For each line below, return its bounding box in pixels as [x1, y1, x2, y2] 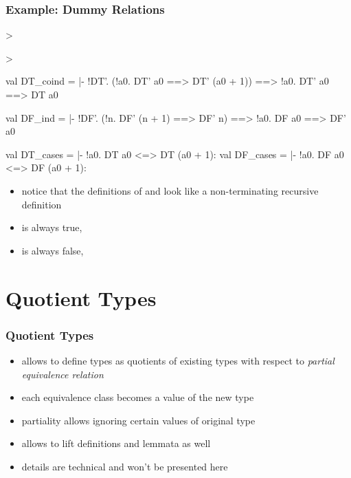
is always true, [21, 220, 82, 235]
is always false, [21, 243, 84, 257]
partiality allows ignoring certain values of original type [21, 413, 256, 427]
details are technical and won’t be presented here [21, 459, 228, 473]
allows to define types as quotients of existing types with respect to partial [21, 353, 335, 367]
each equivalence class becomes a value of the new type [21, 390, 254, 404]
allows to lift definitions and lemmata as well [21, 436, 211, 450]
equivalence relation [21, 367, 104, 381]
